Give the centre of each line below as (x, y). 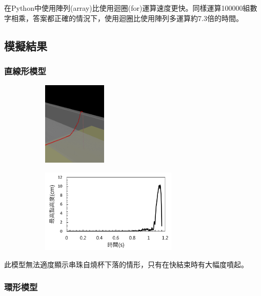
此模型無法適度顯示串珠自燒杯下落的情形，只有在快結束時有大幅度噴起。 (126, 264)
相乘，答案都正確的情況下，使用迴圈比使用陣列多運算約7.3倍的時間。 (127, 18)
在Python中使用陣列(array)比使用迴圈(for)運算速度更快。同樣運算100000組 (127, 8)
